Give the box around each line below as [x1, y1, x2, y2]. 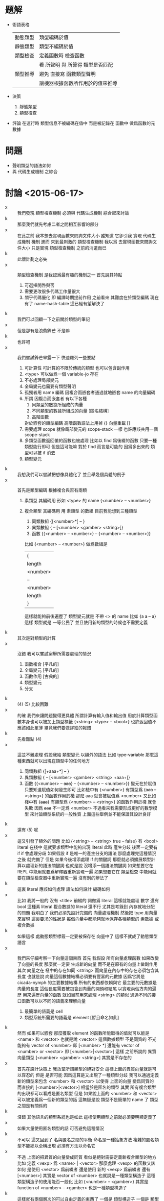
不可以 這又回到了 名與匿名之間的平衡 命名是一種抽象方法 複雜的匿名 [17, 1136, 155, 1142]
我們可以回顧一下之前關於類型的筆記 [17, 316, 90, 322]
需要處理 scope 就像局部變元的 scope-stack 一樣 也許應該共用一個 [24, 426, 158, 432]
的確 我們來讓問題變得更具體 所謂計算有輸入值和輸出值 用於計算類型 [17, 712, 154, 718]
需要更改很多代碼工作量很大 [24, 288, 81, 294]
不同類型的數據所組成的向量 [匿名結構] [31, 408, 109, 414]
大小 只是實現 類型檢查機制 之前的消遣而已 [21, 245, 106, 250]
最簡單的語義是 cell [24, 1008, 63, 1014]
